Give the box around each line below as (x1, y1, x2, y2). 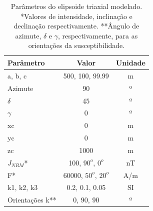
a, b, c (7, 70, 27, 80)
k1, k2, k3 (7, 182, 38, 192)
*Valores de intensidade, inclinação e (20, 10, 132, 21)
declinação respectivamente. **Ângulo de (13, 20, 139, 31)
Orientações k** (7, 194, 56, 205)
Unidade (115, 57, 145, 67)
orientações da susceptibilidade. (28, 40, 125, 50)
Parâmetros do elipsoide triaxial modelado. (10, 1, 142, 11)
